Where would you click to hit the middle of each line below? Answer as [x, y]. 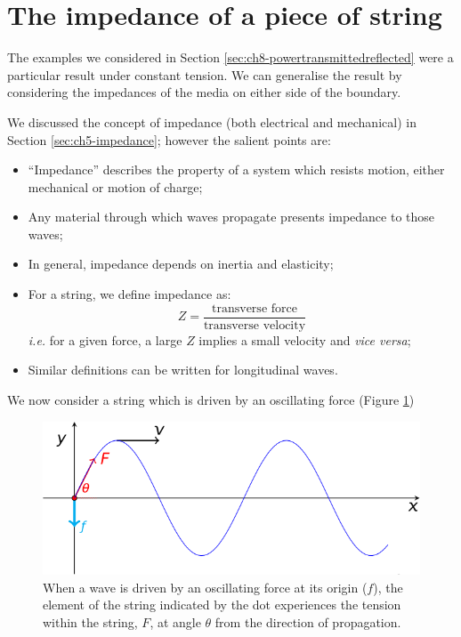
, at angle [175, 622]
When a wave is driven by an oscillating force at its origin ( [205, 587]
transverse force [255, 308]
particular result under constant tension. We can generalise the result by [205, 74]
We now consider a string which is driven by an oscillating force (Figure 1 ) [211, 399]
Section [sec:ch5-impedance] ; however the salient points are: [169, 139]
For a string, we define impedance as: [129, 294]
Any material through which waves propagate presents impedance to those [231, 217]
